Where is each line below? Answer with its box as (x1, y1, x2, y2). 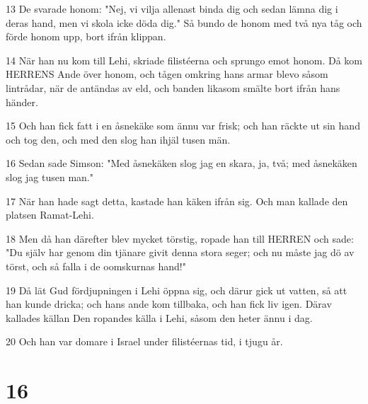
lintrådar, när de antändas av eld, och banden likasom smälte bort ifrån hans (6, 80, 340, 95)
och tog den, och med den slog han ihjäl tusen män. (6, 132, 231, 146)
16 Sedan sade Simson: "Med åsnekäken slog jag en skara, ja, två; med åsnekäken (6, 156, 357, 171)
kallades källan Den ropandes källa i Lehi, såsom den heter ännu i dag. (6, 310, 313, 325)
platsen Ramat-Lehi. (6, 207, 94, 222)
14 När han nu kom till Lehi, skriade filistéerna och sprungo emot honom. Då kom (6, 52, 362, 67)
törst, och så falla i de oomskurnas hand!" (6, 258, 186, 273)
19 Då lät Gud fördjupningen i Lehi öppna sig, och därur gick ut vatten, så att (6, 282, 347, 297)
